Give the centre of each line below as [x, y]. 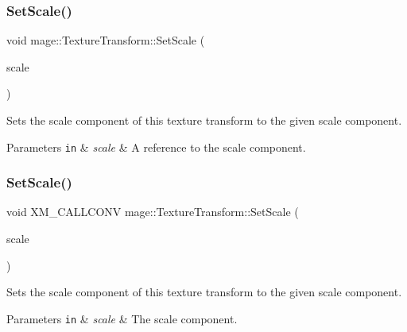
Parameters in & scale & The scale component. [122, 318]
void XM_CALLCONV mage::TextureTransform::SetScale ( [153, 212]
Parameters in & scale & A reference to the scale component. [156, 147]
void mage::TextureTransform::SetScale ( [106, 40]
